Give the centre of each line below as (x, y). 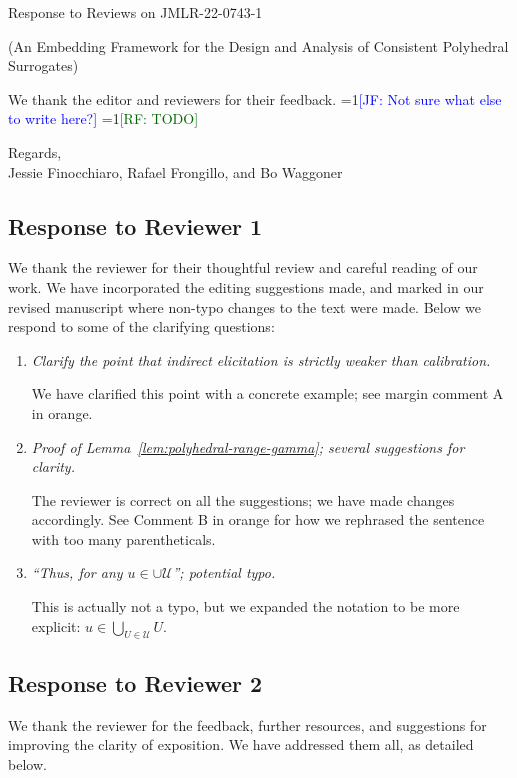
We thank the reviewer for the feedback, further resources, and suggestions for (247, 724)
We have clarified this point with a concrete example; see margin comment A (267, 393)
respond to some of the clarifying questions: (141, 326)
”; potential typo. (224, 572)
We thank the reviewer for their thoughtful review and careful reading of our (243, 267)
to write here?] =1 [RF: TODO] (103, 118)
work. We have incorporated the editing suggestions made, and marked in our (246, 286)
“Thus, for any (77, 572)
